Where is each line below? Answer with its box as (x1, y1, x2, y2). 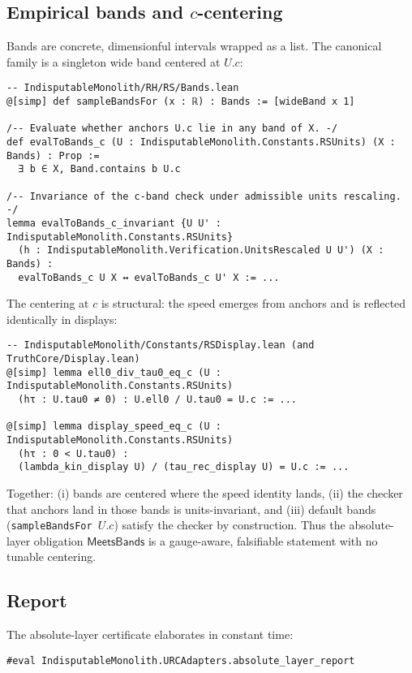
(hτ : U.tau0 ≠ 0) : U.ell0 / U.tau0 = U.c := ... (18, 394, 297, 406)
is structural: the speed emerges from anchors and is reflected (101, 295, 406, 312)
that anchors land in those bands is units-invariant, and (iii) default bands (6, 500, 376, 517)
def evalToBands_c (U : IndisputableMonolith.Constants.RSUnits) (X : (6, 136, 396, 149)
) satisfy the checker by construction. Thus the (114, 516, 345, 533)
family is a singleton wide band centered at (6, 53, 221, 70)
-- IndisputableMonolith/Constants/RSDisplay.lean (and (6, 339, 315, 352)
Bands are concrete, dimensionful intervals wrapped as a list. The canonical (6, 37, 382, 54)
